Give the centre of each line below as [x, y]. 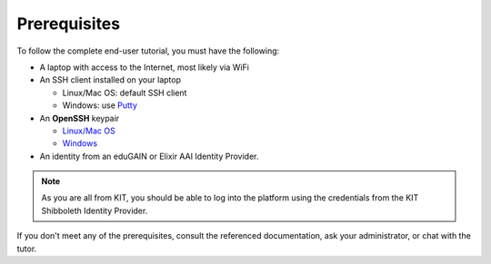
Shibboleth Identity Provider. [95, 210]
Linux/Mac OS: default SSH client [125, 93]
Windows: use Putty [100, 105]
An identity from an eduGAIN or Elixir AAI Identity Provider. [149, 156]
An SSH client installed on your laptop [110, 80]
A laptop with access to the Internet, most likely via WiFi [145, 67]
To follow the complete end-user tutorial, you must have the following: [148, 51]
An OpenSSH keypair [80, 118]
